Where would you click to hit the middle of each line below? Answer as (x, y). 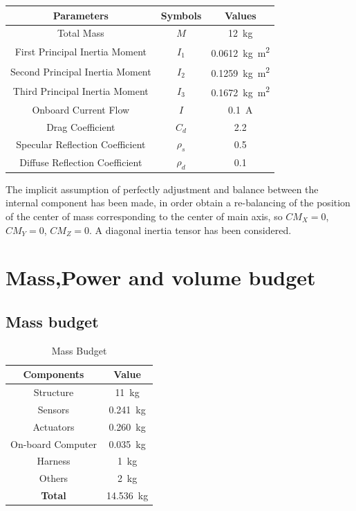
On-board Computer (54, 443)
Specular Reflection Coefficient (81, 144)
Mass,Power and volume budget (161, 277)
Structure (54, 392)
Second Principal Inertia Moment (81, 71)
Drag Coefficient (81, 126)
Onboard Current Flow (81, 109)
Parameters (81, 15)
